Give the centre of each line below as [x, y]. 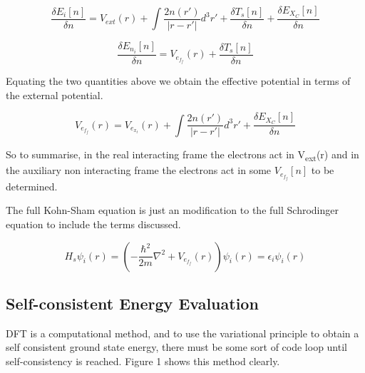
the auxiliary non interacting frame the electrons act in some [139, 170]
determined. [32, 186]
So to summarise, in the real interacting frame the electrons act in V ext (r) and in [182, 155]
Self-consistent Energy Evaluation [132, 303]
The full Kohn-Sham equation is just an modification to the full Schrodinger [172, 210]
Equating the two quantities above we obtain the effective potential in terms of [178, 81]
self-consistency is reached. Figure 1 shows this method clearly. [143, 361]
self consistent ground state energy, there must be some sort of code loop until [176, 347]
